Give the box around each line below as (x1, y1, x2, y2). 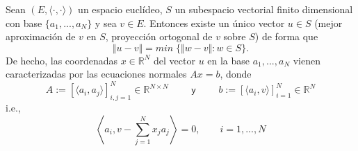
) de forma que (254, 29, 318, 44)
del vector (154, 53, 195, 67)
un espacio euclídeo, (78, 2, 163, 16)
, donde (220, 66, 252, 81)
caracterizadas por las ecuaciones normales (6, 66, 187, 81)
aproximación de (6, 29, 76, 44)
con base (6, 15, 42, 30)
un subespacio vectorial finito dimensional (174, 2, 353, 16)
